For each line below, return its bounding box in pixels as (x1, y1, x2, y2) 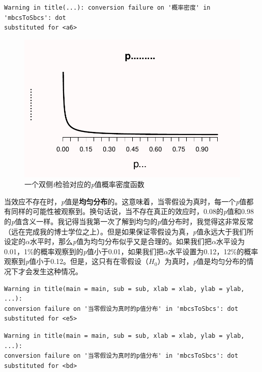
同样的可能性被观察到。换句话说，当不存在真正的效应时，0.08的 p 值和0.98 (11, 206, 254, 217)
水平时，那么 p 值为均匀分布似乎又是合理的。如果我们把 (30, 236, 212, 247)
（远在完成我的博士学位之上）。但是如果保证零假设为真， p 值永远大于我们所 (4, 226, 254, 236)
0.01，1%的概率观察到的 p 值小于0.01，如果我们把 (4, 246, 164, 256)
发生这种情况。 (32, 265, 82, 276)
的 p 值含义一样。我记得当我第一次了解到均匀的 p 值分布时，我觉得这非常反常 (4, 216, 254, 226)
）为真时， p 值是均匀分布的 (157, 256, 247, 267)
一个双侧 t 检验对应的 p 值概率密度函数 (24, 179, 144, 190)
